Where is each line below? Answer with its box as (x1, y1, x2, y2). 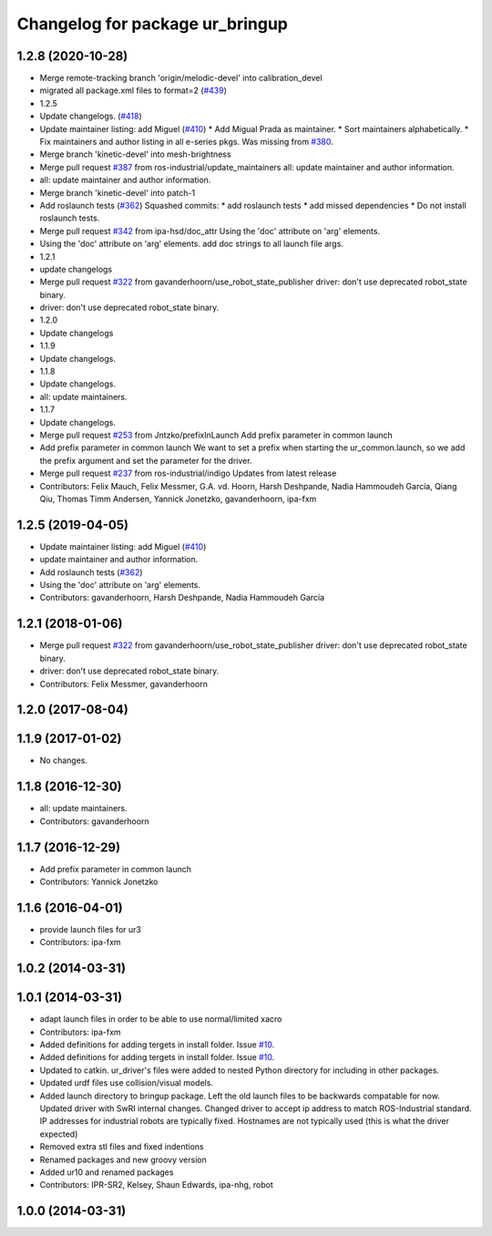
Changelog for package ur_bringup (16, 14, 289, 34)
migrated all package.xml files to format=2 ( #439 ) (39, 85, 227, 96)
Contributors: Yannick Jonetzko (39, 876, 159, 888)
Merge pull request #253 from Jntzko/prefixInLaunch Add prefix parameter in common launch (39, 429, 394, 440)
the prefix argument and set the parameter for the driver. (39, 455, 252, 466)
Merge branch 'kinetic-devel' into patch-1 (39, 187, 196, 198)
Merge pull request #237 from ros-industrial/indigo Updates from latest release (39, 468, 337, 479)
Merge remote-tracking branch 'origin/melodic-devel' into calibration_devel (39, 73, 323, 84)
